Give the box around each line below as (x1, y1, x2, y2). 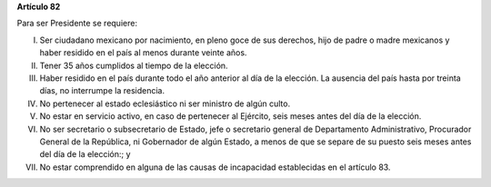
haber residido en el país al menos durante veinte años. (39, 47, 247, 58)
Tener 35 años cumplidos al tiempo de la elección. (39, 60, 228, 71)
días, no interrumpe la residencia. (39, 85, 165, 96)
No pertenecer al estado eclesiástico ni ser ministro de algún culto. (39, 98, 291, 109)
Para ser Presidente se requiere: (16, 18, 138, 29)
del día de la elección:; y (39, 149, 131, 160)
